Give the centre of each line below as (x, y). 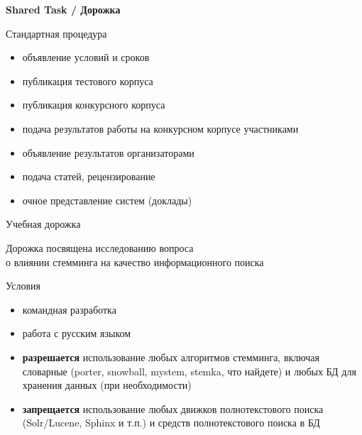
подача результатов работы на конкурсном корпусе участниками (160, 128)
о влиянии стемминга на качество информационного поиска (135, 261)
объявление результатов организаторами (108, 152)
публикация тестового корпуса (88, 81)
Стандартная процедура (56, 33)
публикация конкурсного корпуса (94, 105)
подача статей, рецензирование (89, 176)
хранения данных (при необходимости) (107, 385)
